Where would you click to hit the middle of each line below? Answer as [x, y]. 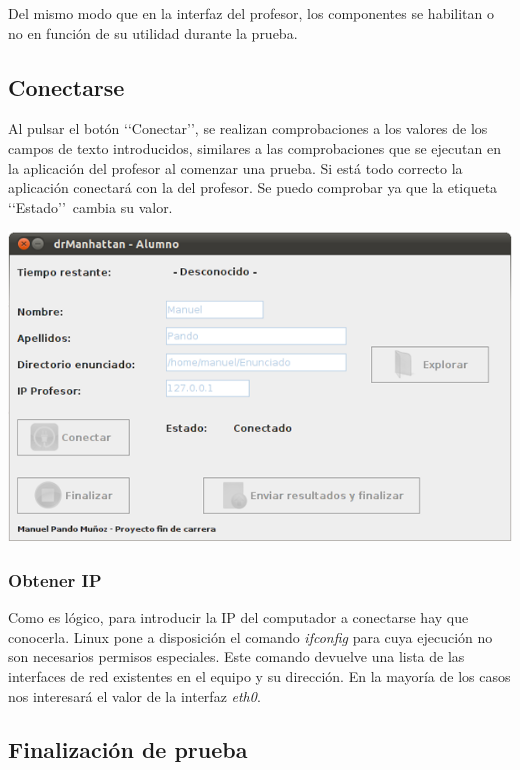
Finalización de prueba [128, 749]
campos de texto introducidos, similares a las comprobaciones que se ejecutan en [254, 147]
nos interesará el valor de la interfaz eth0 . [134, 695]
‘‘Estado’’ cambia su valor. [90, 206]
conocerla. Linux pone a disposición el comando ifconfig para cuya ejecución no [250, 636]
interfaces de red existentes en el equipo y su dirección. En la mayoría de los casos [259, 675]
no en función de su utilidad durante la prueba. [153, 32]
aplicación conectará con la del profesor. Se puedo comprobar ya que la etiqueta [253, 187]
